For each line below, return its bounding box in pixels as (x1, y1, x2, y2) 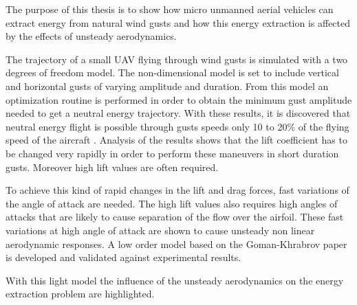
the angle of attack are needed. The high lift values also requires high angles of (6, 196, 338, 210)
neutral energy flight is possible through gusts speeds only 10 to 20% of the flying (6, 119, 349, 133)
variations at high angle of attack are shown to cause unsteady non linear (6, 223, 315, 237)
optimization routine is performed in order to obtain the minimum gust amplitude (6, 92, 352, 106)
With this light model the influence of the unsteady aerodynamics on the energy (6, 273, 344, 287)
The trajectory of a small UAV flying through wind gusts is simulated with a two (6, 52, 348, 66)
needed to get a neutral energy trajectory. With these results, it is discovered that (6, 106, 351, 120)
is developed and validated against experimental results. (6, 250, 241, 264)
